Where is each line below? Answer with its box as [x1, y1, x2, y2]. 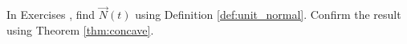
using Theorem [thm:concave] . [6, 21, 154, 38]
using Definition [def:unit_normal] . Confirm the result [135, 6, 401, 23]
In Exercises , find [6, 6, 96, 23]
